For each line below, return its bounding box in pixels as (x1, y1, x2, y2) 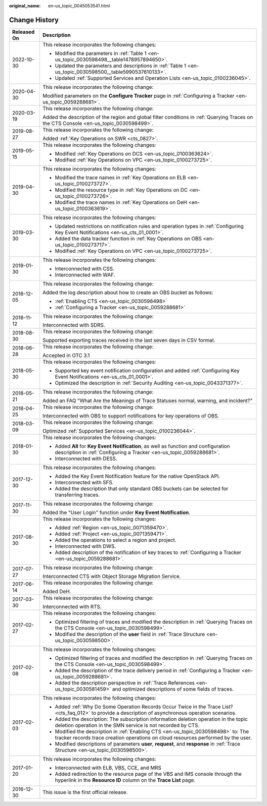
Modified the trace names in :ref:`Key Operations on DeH (54, 199, 187, 206)
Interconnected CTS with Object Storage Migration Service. (42, 573, 181, 579)
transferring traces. (54, 491, 100, 498)
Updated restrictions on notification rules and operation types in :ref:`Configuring (54, 223, 244, 230)
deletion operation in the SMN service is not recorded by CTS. (54, 722, 200, 729)
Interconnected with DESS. (54, 455, 118, 462)
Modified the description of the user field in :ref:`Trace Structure (54, 631, 205, 637)
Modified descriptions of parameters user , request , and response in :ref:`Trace (54, 740, 241, 747)
